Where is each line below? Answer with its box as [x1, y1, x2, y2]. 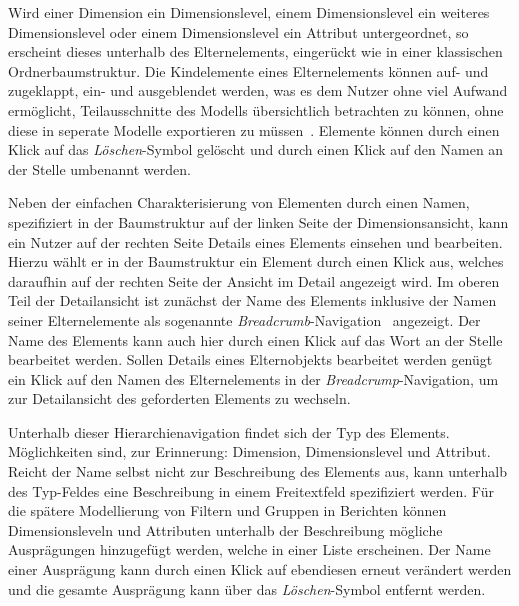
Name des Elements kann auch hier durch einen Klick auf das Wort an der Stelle [8, 329, 503, 350]
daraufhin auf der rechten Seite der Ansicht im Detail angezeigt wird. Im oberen [8, 270, 500, 291]
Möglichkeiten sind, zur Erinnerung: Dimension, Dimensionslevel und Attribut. [8, 441, 491, 462]
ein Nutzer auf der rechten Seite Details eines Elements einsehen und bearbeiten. [8, 231, 503, 252]
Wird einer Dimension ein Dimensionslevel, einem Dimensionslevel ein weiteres [8, 2, 490, 22]
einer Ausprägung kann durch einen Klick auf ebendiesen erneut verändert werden [8, 559, 512, 580]
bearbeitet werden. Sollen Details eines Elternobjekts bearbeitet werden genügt [8, 349, 493, 370]
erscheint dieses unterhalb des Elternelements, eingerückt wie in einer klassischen [8, 41, 503, 62]
